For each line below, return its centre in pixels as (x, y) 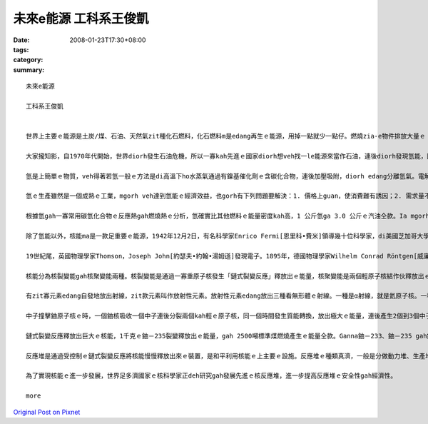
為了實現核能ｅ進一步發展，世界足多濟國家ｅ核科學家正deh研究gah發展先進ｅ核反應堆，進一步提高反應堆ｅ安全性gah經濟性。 (212, 376)
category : (28, 60)
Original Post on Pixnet (47, 412)
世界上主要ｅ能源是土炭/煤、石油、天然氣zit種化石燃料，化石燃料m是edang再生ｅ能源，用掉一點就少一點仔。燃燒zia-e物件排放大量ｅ (226, 136)
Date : (21, 40)
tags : (21, 49)
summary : (29, 70)
